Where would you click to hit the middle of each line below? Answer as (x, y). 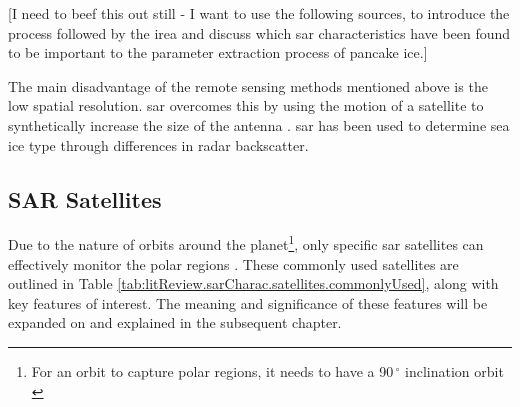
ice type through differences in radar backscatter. (158, 144)
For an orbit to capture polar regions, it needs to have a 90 (212, 370)
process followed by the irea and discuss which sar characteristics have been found (259, 32)
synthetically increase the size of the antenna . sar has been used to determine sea (259, 124)
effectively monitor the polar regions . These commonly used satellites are (233, 263)
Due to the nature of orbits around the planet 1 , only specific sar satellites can (246, 243)
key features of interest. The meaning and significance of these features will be (248, 302)
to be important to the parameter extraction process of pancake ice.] (218, 52)
